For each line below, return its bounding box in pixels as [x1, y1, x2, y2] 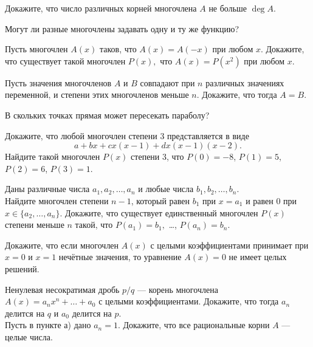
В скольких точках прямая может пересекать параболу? [5, 108, 210, 121]
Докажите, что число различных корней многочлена [5, 2, 197, 14]
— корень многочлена [137, 283, 218, 295]
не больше [208, 2, 247, 14]
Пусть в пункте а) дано [5, 318, 91, 331]
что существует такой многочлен [5, 54, 126, 67]
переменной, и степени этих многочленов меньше [5, 88, 189, 101]
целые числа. [5, 330, 53, 343]
